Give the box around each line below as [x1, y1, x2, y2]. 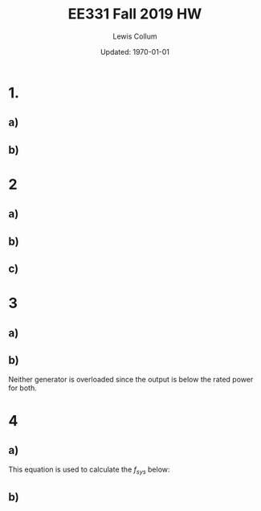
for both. [8, 383, 38, 393]
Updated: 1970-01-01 [100, 47, 170, 56]
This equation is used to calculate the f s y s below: [8, 464, 170, 476]
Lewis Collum [112, 31, 157, 41]
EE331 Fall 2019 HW [67, 5, 202, 23]
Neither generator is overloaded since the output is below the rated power [8, 375, 254, 385]
